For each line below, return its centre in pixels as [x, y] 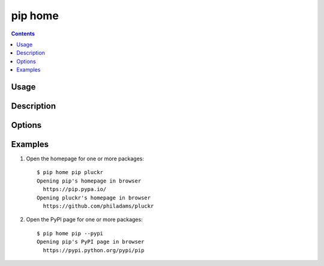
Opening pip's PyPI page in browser [91, 242]
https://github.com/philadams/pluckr [98, 206]
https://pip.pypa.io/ [75, 189]
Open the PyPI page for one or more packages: [85, 220]
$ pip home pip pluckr [70, 172]
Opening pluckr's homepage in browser [94, 198]
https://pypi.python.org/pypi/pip [94, 250]
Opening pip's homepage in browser [89, 181]
